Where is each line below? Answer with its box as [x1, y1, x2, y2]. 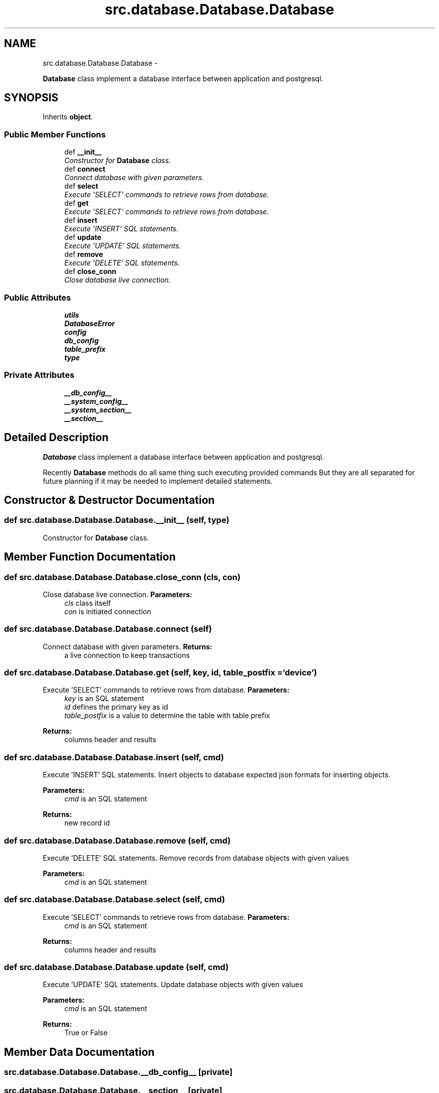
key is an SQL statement [64, 694, 144, 703]
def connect [64, 165, 106, 174]
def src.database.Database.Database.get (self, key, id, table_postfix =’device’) [4, 667, 317, 678]
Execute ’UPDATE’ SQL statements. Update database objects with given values [43, 980, 303, 989]
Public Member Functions [4, 129, 106, 140]
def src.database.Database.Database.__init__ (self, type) [4, 515, 230, 525]
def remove [64, 250, 103, 259]
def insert [64, 216, 98, 225]
